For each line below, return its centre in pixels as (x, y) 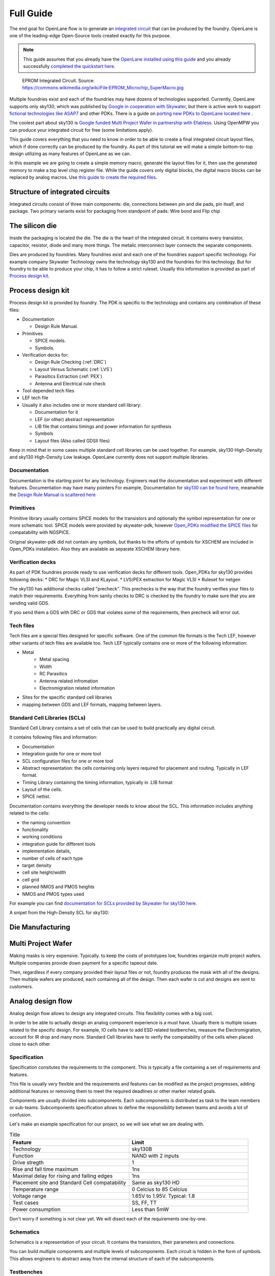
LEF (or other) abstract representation (75, 419)
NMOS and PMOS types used (53, 894)
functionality (35, 830)
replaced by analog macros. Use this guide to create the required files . (83, 177)
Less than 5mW (150, 1209)
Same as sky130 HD (156, 1183)
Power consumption (36, 1209)
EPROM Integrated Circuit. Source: (58, 80)
